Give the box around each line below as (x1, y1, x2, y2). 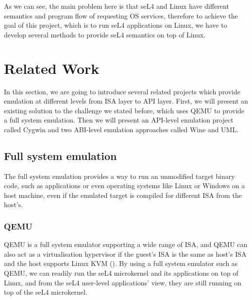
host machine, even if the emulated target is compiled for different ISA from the (4, 190, 242, 200)
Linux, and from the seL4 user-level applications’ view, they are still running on (4, 277, 241, 287)
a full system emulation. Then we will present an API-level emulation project (4, 115, 234, 125)
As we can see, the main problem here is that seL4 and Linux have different (4, 1, 229, 11)
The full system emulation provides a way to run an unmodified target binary (4, 171, 235, 181)
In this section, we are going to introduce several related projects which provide (4, 86, 241, 96)
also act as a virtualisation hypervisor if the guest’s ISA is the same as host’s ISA (4, 248, 247, 259)
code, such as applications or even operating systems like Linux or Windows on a (4, 180, 245, 191)
